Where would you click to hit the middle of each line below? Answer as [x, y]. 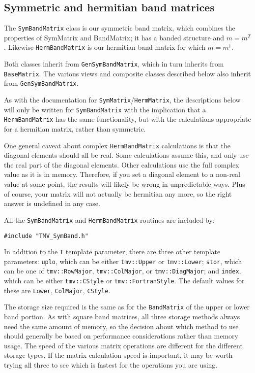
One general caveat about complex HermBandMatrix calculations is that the [117, 145]
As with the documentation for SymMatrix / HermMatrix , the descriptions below [122, 100]
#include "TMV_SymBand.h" [46, 236]
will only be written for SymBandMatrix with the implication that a [105, 109]
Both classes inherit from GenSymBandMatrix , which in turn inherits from [114, 64]
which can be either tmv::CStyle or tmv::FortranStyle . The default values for [124, 281]
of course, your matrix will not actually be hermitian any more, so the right [118, 193]
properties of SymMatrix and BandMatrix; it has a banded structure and [114, 37]
